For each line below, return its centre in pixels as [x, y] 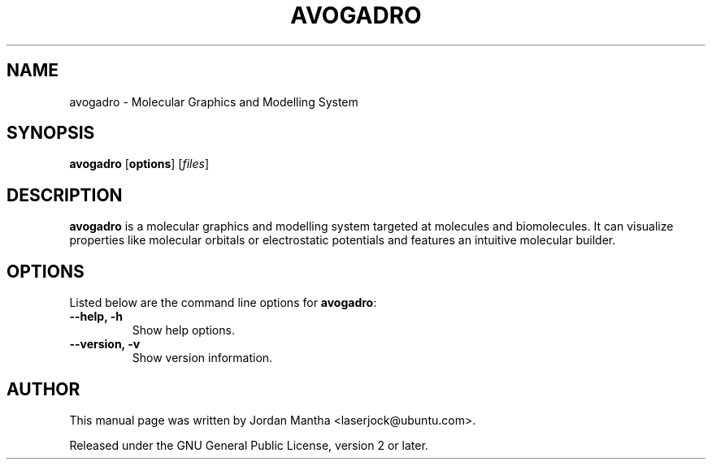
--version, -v [105, 344]
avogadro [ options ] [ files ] [139, 164]
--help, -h [96, 317]
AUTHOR [43, 389]
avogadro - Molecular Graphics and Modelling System [214, 101]
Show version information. [202, 358]
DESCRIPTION [65, 195]
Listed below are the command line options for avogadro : [223, 303]
